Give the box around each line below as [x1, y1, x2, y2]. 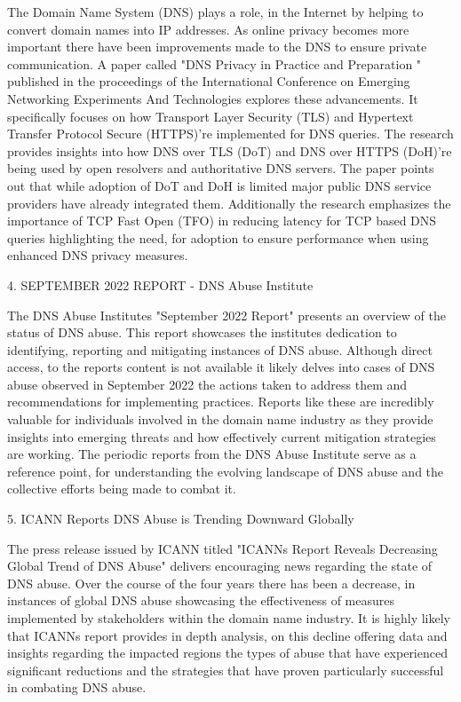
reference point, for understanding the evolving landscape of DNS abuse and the [7, 461, 444, 480]
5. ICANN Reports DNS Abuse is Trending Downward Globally [7, 509, 354, 528]
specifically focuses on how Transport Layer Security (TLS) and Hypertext [7, 106, 414, 125]
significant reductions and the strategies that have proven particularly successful [7, 660, 444, 679]
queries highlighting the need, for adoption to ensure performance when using [7, 228, 429, 247]
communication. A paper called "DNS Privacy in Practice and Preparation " [7, 54, 422, 73]
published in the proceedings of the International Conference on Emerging [7, 72, 410, 91]
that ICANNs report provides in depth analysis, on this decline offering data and [7, 626, 448, 644]
